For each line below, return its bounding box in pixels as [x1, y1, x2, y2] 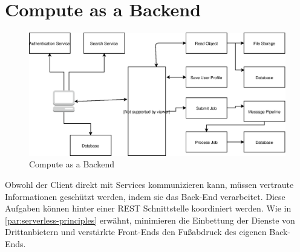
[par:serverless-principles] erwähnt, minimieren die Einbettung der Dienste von [5, 213, 295, 226]
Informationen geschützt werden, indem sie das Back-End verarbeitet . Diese [5, 190, 285, 202]
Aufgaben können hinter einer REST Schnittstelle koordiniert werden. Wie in [5, 202, 292, 215]
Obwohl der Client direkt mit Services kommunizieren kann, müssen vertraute [5, 178, 294, 191]
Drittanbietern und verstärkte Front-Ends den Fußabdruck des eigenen [5, 225, 267, 238]
